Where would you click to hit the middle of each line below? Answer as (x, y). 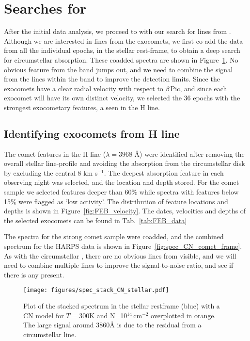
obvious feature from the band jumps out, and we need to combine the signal (118, 69)
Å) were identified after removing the (189, 154)
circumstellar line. (50, 334)
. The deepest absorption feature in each (164, 172)
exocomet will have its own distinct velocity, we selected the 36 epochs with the (122, 98)
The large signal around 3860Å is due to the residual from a (112, 325)
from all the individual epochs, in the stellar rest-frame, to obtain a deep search (122, 50)
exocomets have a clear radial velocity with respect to (84, 88)
